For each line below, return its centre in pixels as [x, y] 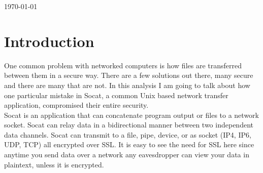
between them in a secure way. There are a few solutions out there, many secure [129, 75]
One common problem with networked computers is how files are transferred [123, 65]
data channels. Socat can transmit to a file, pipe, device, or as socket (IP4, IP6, [128, 134]
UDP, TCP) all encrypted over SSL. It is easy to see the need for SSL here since [129, 144]
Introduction [49, 41]
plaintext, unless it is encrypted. [54, 164]
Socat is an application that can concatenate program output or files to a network [131, 115]
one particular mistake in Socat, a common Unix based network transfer [116, 95]
